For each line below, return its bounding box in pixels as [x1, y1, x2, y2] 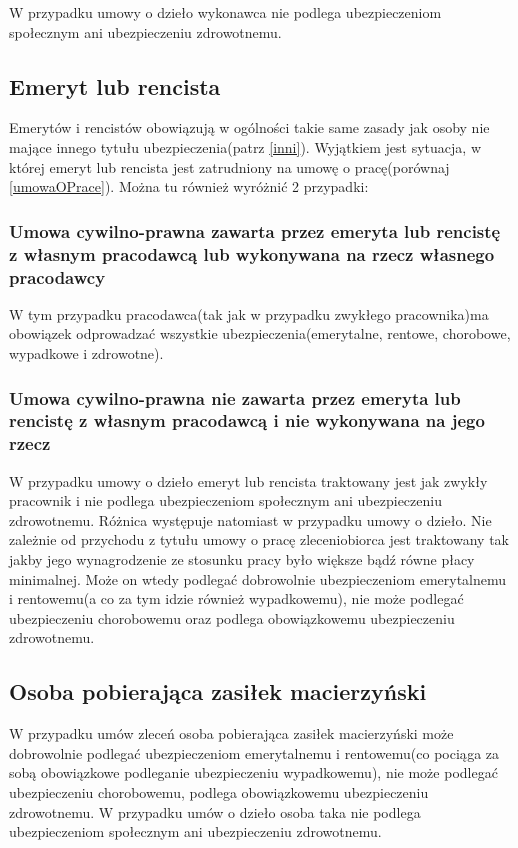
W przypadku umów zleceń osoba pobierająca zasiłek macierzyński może [9, 723, 454, 744]
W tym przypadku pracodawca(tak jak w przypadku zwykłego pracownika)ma [9, 303, 489, 324]
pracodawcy [9, 264, 106, 289]
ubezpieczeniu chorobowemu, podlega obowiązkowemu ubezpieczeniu [9, 782, 429, 802]
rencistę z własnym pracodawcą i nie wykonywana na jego [9, 408, 485, 433]
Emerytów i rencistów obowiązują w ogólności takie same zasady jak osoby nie [9, 117, 490, 138]
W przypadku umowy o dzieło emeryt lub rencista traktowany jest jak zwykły [9, 470, 488, 491]
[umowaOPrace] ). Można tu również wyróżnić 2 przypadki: [9, 176, 369, 197]
